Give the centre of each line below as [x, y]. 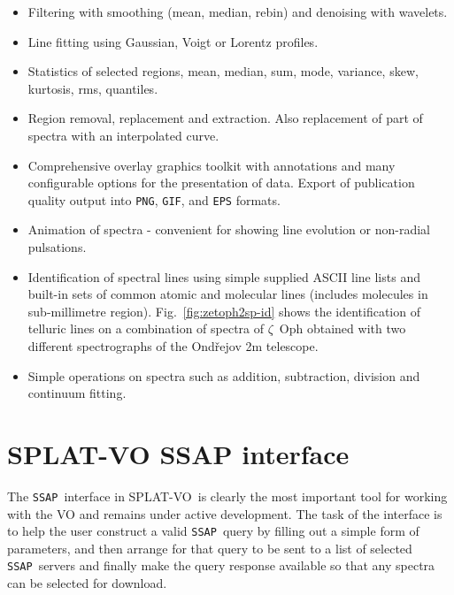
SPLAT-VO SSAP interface [178, 453]
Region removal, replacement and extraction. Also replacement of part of [225, 118]
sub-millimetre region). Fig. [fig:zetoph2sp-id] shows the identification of [224, 311]
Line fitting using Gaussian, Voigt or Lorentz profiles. [173, 41]
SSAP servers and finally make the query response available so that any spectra [221, 565]
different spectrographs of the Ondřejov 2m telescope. [173, 345]
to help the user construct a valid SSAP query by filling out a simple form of [213, 531]
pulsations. [57, 247]
